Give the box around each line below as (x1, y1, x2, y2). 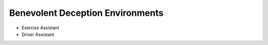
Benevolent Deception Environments (9, 7, 164, 18)
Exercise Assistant (21, 25, 60, 31)
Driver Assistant (21, 31, 55, 37)
